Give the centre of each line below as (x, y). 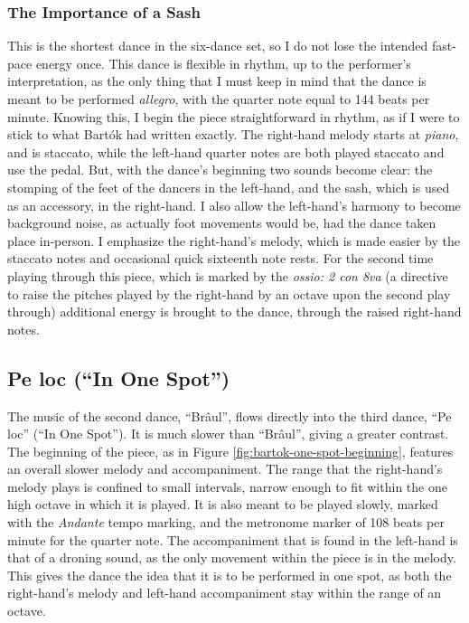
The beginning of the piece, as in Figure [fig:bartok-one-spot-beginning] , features (230, 451)
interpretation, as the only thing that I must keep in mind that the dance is (217, 81)
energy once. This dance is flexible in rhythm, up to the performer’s (223, 63)
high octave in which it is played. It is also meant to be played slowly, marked (223, 504)
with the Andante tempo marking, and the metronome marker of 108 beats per (226, 522)
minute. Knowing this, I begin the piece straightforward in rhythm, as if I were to (234, 116)
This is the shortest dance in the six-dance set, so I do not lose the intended (218, 46)
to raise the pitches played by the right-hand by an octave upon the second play (229, 293)
